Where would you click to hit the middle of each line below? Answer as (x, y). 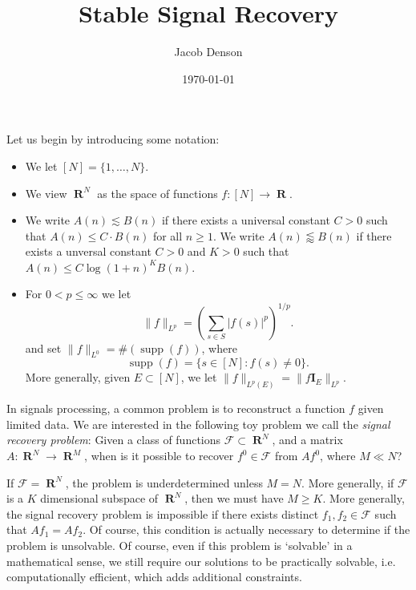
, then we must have (234, 498)
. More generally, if (348, 482)
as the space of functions (158, 193)
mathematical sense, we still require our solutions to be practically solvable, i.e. (201, 561)
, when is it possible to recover (159, 455)
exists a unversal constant (88, 251)
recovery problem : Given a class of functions (114, 440)
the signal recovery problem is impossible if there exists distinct (163, 513)
